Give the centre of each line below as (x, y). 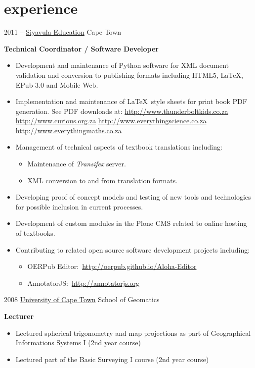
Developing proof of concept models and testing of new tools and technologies (133, 197)
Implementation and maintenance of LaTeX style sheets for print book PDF (131, 101)
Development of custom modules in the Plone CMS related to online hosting (131, 223)
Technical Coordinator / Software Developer (82, 48)
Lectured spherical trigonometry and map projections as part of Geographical (133, 333)
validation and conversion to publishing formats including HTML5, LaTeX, (129, 75)
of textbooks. (35, 233)
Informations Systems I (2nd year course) (78, 342)
